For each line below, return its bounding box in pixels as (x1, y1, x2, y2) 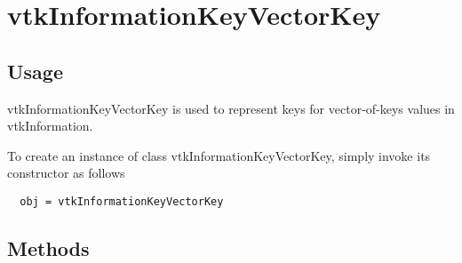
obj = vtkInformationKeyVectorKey (20, 195, 224, 208)
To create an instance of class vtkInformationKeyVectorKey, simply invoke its (7, 146, 431, 164)
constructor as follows (7, 163, 125, 182)
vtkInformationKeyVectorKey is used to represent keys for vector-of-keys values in (7, 99, 455, 117)
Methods (7, 235, 90, 261)
